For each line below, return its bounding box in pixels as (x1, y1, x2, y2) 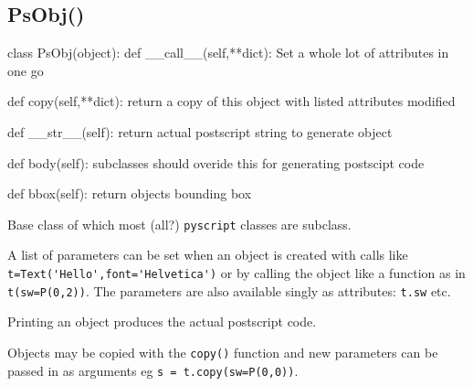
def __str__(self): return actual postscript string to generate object (7, 122, 393, 141)
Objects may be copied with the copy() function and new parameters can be (7, 342, 438, 361)
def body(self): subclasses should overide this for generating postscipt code (7, 153, 425, 172)
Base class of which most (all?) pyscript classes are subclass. (7, 214, 352, 233)
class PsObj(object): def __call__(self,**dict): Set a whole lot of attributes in (7, 43, 449, 62)
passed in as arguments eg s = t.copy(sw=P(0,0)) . (7, 360, 299, 380)
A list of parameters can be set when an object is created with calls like (7, 245, 408, 264)
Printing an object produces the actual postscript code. (7, 312, 317, 331)
